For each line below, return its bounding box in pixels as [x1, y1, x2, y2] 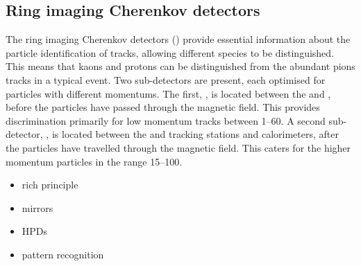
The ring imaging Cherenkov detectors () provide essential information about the [6, 32, 351, 46]
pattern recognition [22, 247, 104, 261]
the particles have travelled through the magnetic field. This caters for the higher [6, 140, 351, 154]
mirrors [22, 200, 53, 215]
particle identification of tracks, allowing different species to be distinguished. [6, 45, 335, 60]
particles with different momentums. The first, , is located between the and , [6, 86, 331, 100]
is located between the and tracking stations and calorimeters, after [51, 127, 339, 141]
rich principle [22, 177, 78, 192]
